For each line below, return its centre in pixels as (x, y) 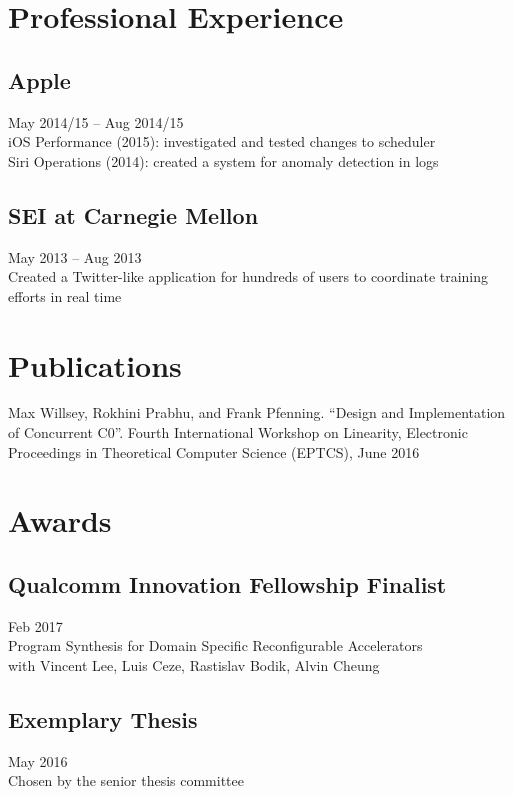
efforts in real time (65, 295)
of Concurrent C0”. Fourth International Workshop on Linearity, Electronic (238, 432)
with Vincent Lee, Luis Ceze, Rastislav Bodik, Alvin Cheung (194, 665)
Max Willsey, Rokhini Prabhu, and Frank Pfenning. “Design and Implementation (257, 412)
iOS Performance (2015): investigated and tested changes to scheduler (222, 141)
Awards (60, 520)
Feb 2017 (35, 625)
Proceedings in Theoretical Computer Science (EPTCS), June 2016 (214, 451)
